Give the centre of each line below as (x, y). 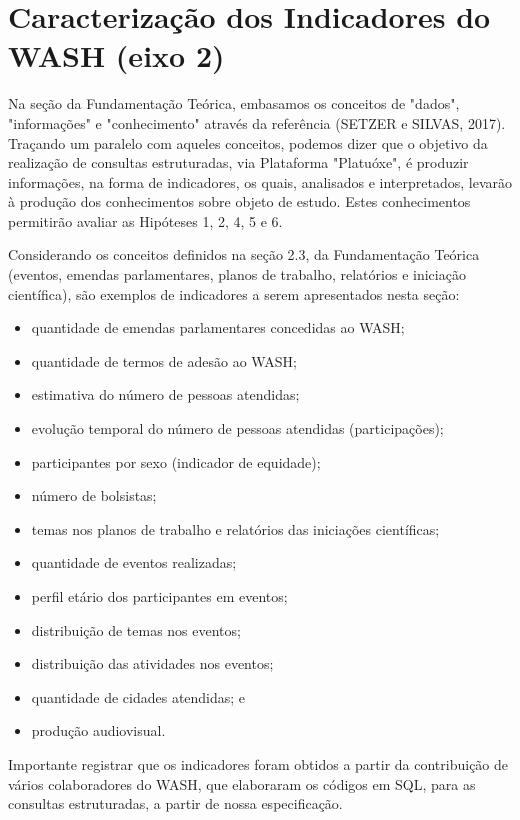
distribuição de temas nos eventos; (136, 629)
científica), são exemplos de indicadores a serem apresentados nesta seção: (234, 293)
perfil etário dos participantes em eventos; (159, 596)
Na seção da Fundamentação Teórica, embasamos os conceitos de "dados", (234, 103)
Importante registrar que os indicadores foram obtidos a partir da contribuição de (258, 763)
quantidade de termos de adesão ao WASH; (164, 360)
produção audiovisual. (98, 730)
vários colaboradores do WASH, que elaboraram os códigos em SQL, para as (242, 783)
